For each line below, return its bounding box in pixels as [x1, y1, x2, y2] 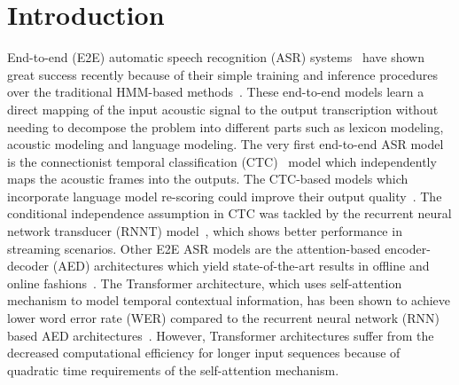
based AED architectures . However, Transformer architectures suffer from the [7, 326, 434, 344]
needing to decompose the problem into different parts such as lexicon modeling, [7, 117, 444, 136]
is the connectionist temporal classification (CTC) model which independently [7, 152, 437, 170]
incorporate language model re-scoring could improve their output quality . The [7, 186, 442, 205]
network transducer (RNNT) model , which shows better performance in [7, 222, 402, 240]
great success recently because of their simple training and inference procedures [7, 65, 439, 83]
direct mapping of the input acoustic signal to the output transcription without [7, 99, 439, 118]
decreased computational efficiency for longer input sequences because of [7, 343, 401, 362]
